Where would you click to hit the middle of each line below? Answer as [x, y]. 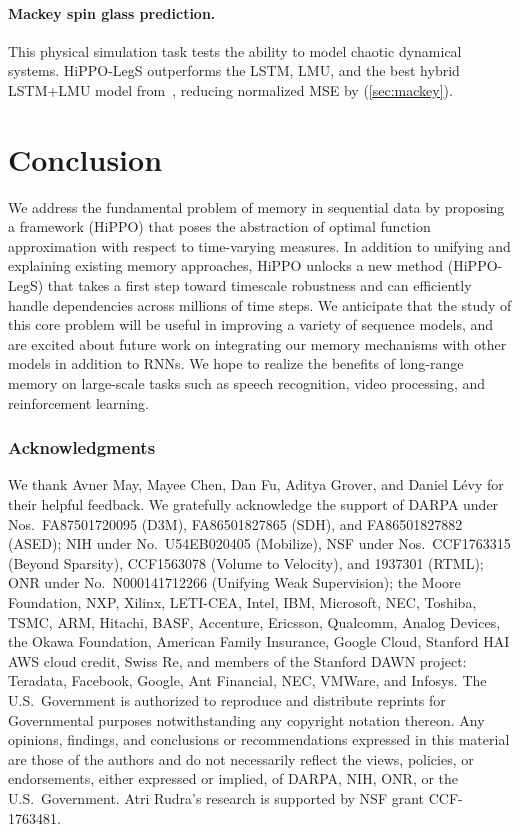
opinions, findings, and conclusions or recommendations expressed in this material [259, 739]
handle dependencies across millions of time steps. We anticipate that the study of [260, 304]
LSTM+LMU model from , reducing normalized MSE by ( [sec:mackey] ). [230, 89]
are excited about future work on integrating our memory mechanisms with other [257, 343]
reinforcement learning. [78, 402]
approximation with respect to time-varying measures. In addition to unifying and [259, 245]
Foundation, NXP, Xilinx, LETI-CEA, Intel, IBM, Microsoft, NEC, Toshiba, [242, 602]
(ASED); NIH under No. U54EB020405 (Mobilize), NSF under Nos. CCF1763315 [259, 543]
